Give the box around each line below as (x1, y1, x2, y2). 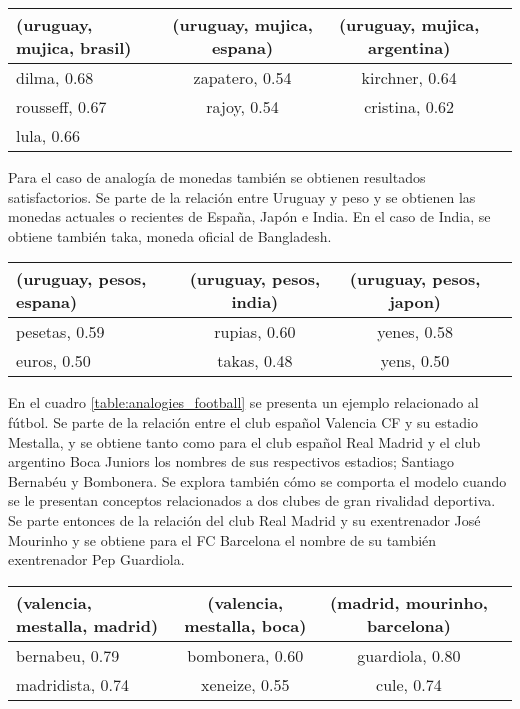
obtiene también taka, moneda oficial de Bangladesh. (8, 225, 332, 246)
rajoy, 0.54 (206, 95, 279, 118)
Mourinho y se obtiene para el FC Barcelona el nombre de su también (8, 529, 437, 550)
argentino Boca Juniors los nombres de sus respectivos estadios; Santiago (8, 451, 455, 472)
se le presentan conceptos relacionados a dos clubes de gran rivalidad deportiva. (8, 490, 496, 511)
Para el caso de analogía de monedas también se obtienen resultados (8, 167, 426, 187)
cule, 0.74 (376, 672, 442, 696)
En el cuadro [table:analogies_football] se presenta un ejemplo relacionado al (8, 392, 479, 413)
